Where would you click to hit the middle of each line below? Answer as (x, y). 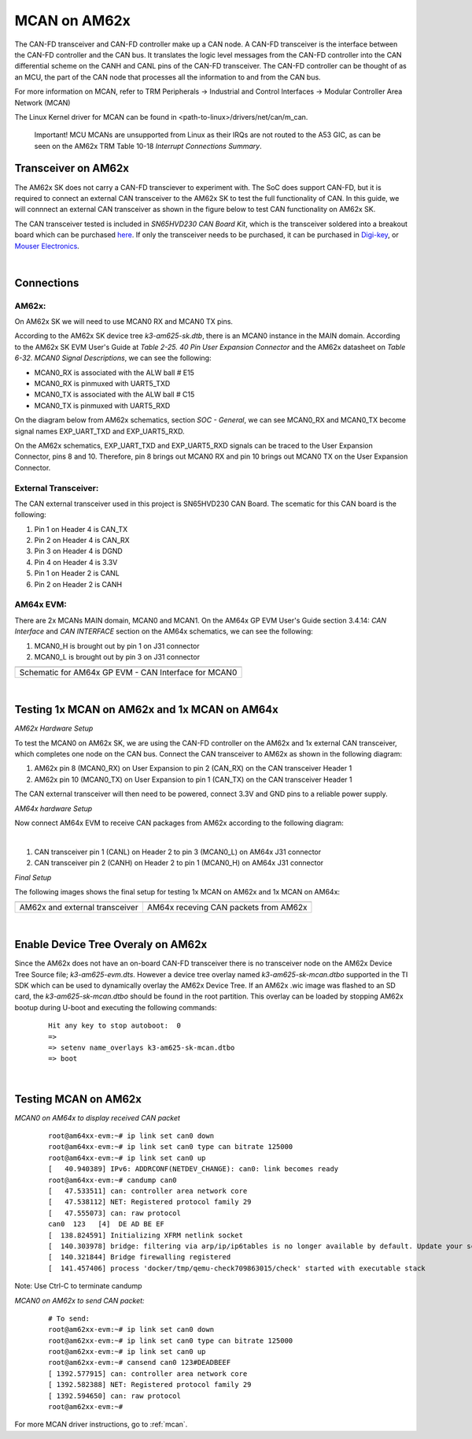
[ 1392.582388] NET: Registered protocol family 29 (150, 1385)
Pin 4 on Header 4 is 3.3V (76, 562)
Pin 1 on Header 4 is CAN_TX (81, 529)
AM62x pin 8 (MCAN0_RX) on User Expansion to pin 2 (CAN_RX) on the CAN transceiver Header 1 (193, 768)
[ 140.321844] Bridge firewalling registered (140, 1257)
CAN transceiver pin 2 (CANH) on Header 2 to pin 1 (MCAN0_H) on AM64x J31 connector (179, 863)
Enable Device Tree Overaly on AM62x (111, 944)
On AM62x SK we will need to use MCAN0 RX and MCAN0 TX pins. (124, 322)
